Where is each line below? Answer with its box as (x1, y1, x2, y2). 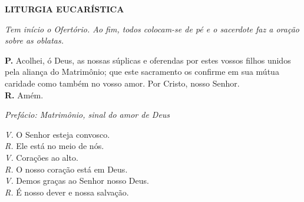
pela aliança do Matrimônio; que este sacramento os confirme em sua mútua (5, 65, 279, 78)
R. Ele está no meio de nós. (5, 140, 104, 152)
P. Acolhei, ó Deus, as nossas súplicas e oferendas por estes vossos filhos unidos (5, 54, 291, 66)
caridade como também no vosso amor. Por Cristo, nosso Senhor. (5, 77, 240, 89)
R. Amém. (5, 88, 44, 101)
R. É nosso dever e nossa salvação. (5, 186, 129, 198)
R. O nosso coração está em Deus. (5, 163, 128, 175)
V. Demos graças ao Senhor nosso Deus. (5, 174, 149, 187)
